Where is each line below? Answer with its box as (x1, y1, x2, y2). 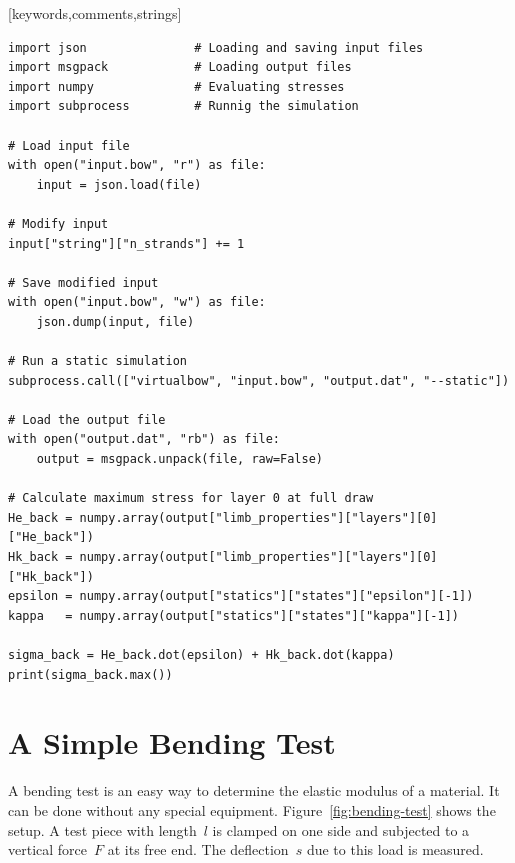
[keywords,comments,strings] (8, 3, 182, 23)
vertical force (8, 839, 88, 860)
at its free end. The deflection (107, 839, 289, 860)
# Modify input (8, 216, 109, 231)
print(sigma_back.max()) (8, 667, 173, 682)
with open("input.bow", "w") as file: (8, 295, 266, 310)
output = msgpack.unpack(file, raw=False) (36, 452, 323, 467)
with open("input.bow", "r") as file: (8, 158, 266, 173)
